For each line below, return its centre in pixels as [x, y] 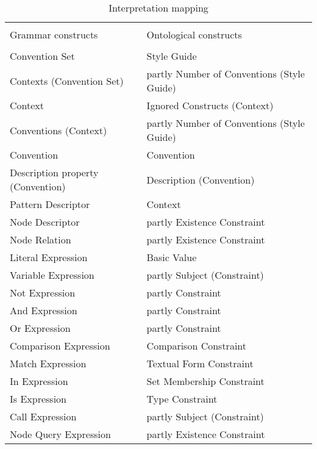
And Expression [44, 310]
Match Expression [48, 363]
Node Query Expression [60, 434]
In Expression [39, 381]
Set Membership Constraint [205, 381]
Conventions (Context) [59, 130]
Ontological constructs [194, 34]
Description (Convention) [201, 179]
